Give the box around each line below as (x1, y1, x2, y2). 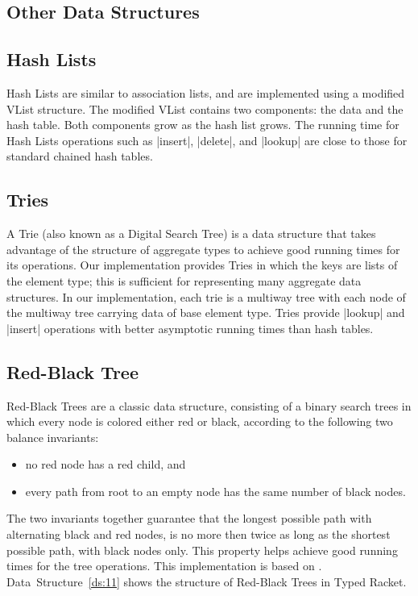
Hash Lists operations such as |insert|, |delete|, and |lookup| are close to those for (6, 131, 408, 148)
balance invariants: (6, 428, 99, 445)
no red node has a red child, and (25, 456, 186, 473)
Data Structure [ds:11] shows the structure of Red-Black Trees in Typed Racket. (6, 573, 407, 590)
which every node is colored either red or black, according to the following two (6, 413, 393, 430)
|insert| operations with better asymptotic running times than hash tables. (6, 319, 374, 336)
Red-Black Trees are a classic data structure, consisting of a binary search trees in (6, 397, 412, 414)
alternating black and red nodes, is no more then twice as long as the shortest (6, 526, 391, 543)
